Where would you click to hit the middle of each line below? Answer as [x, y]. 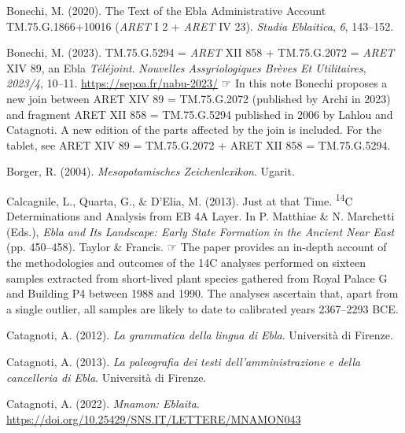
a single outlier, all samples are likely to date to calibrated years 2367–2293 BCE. [202, 308]
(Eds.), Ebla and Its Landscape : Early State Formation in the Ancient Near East [201, 231]
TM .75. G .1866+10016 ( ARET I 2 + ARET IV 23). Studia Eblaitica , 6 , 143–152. [200, 26]
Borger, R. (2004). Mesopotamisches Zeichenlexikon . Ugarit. [151, 171]
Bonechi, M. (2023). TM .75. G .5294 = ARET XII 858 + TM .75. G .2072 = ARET [201, 52]
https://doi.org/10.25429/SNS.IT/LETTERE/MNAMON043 [154, 418]
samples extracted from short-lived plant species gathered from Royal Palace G [197, 278]
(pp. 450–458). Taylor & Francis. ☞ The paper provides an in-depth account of [197, 247]
